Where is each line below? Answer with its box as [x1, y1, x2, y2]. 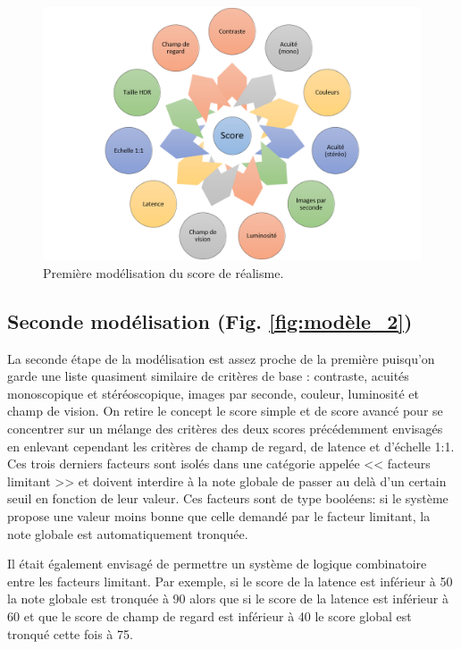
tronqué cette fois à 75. [7, 624, 133, 643]
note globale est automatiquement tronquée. [7, 524, 248, 543]
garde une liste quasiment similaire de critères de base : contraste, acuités [7, 367, 409, 385]
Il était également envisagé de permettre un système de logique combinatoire [7, 554, 427, 573]
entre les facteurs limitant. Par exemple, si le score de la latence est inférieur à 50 [7, 571, 453, 590]
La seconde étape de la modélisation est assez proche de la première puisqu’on [7, 349, 435, 367]
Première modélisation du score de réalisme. [43, 263, 284, 282]
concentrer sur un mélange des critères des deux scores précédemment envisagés [7, 418, 443, 437]
